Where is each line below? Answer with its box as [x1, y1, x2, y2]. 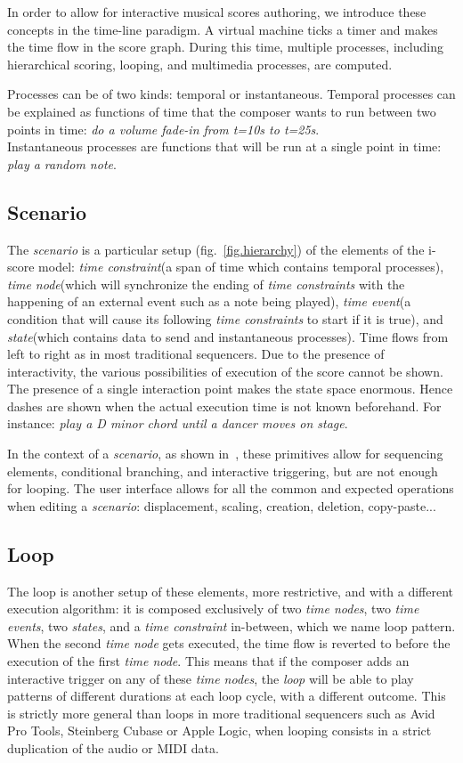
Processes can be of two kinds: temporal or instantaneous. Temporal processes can [7, 85, 456, 103]
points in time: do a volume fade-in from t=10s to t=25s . [7, 119, 320, 138]
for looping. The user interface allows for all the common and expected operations [7, 479, 454, 498]
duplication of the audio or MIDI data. [7, 739, 219, 757]
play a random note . [7, 154, 117, 173]
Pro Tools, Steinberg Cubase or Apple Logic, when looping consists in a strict [7, 721, 432, 740]
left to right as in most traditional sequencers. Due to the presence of [7, 345, 385, 363]
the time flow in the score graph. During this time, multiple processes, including [7, 37, 443, 56]
